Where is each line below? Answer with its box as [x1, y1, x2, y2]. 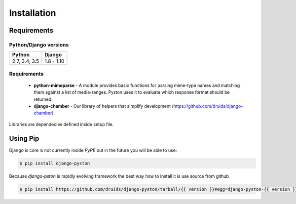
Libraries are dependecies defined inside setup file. [9, 121, 114, 127]
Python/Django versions [9, 41, 69, 48]
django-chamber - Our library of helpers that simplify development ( [34, 103, 174, 109]
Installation [9, 7, 56, 18]
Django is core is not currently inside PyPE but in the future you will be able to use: [9, 147, 177, 153]
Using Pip [9, 134, 39, 143]
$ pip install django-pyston [19, 161, 90, 166]
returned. [34, 96, 53, 102]
